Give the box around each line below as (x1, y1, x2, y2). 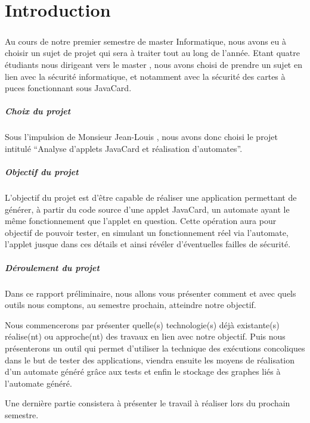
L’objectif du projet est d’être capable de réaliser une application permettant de (5, 191, 297, 204)
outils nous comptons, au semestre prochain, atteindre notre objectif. (5, 298, 256, 311)
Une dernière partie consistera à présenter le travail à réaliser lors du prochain (5, 397, 290, 409)
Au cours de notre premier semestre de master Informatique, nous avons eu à (5, 35, 287, 47)
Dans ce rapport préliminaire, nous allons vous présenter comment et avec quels (5, 287, 296, 299)
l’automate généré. (5, 377, 72, 389)
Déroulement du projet (5, 261, 100, 273)
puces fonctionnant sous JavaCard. (5, 82, 132, 94)
